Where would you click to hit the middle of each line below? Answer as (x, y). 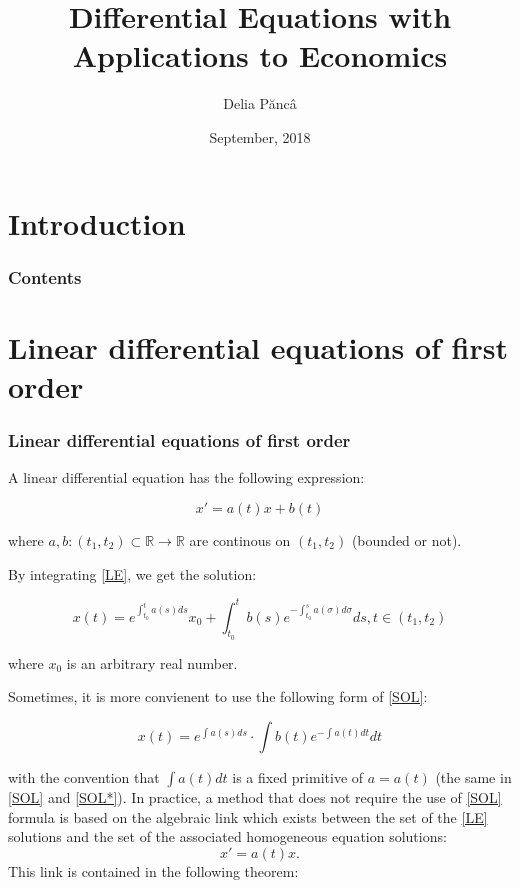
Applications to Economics (260, 55)
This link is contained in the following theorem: (153, 870)
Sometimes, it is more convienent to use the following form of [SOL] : (218, 696)
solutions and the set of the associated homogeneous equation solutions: (227, 836)
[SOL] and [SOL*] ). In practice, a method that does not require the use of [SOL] (255, 796)
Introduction (97, 222)
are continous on (240, 539)
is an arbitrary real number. (152, 662)
